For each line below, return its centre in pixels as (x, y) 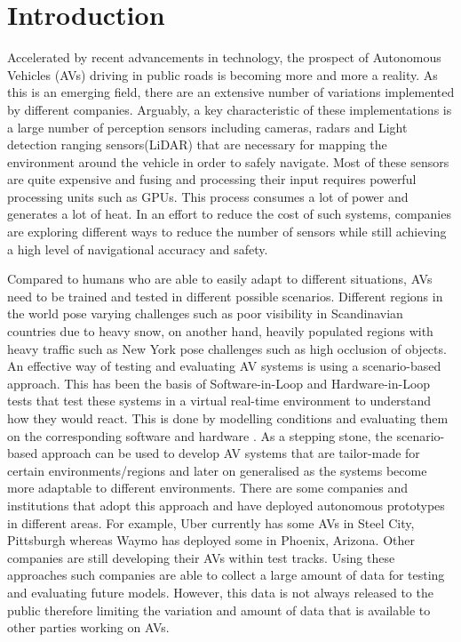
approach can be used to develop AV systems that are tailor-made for (230, 453)
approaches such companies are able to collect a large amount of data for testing (226, 575)
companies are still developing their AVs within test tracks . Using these (201, 557)
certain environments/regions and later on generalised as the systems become (217, 470)
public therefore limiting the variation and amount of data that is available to (219, 610)
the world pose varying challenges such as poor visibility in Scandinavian (205, 313)
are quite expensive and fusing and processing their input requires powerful (212, 179)
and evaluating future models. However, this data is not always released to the (220, 592)
